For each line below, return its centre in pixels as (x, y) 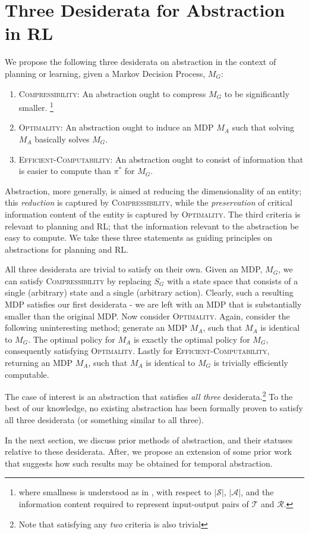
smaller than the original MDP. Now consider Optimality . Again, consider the (147, 316)
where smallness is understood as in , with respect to (115, 492)
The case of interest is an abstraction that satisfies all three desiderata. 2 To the (149, 395)
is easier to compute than (65, 171)
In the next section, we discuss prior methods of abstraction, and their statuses (149, 440)
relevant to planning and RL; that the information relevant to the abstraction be (152, 226)
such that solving (263, 127)
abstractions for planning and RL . (67, 249)
